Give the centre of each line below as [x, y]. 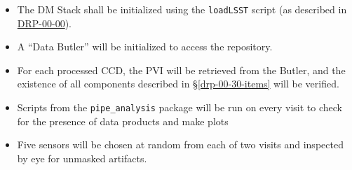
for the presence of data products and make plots [123, 121]
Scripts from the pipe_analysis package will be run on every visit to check [180, 107]
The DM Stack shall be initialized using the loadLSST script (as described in [182, 9]
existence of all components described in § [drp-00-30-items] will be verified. [178, 84]
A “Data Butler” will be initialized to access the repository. [145, 47]
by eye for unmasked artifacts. [82, 158]
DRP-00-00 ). [44, 23]
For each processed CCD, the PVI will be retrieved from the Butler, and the [181, 70]
